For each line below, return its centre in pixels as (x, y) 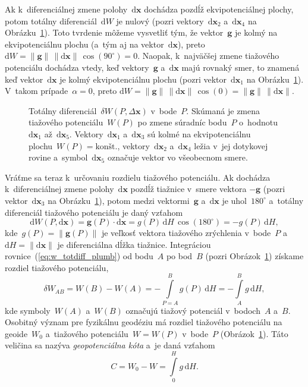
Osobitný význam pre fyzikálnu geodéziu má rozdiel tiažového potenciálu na (144, 322)
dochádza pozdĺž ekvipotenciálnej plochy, (219, 9)
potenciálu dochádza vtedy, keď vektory (77, 67)
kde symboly (28, 310)
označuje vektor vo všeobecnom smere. (177, 157)
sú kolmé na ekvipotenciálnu (199, 133)
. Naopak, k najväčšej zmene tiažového (208, 56)
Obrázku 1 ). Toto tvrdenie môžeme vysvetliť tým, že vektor (114, 32)
